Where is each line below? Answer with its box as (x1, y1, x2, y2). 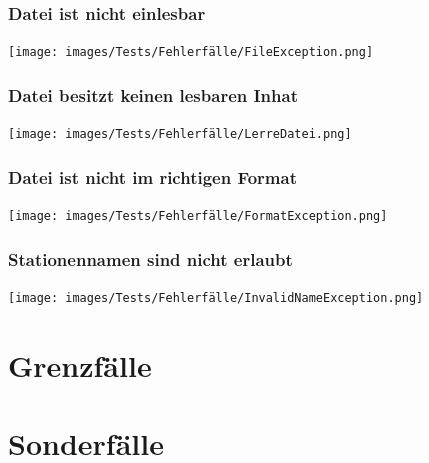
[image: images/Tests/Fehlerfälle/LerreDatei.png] (8, 127, 352, 142)
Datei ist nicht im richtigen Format (8, 164, 297, 189)
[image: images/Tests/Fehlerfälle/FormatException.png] (8, 208, 388, 223)
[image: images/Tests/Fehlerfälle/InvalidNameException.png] (8, 290, 424, 305)
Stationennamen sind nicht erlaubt (8, 246, 293, 271)
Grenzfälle (8, 344, 152, 385)
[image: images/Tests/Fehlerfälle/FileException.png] (8, 45, 374, 60)
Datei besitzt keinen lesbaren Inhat (8, 82, 298, 107)
